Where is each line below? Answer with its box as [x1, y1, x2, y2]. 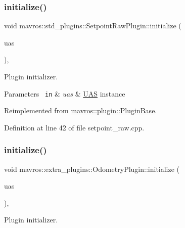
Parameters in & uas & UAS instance [4, 88, 125, 99]
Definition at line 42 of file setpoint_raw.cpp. [4, 122, 145, 132]
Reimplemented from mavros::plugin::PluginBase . [4, 105, 157, 116]
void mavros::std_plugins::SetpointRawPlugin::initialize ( [4, 20, 181, 31]
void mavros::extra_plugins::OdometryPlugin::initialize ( [4, 163, 180, 174]
